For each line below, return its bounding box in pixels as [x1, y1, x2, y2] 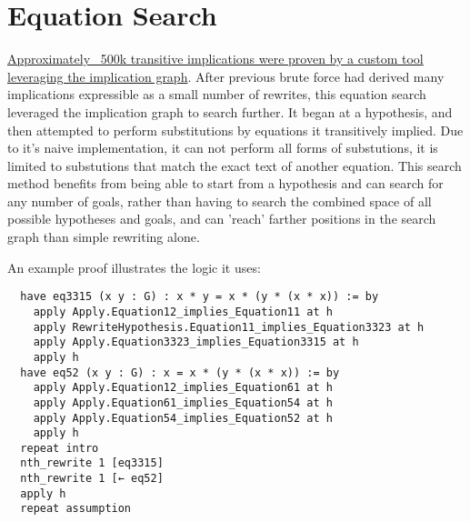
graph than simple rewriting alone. [7, 227, 200, 246]
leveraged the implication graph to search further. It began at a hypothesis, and [7, 102, 453, 121]
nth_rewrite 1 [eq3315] [20, 457, 164, 470]
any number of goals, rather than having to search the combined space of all [7, 191, 432, 210]
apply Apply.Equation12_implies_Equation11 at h [33, 305, 333, 318]
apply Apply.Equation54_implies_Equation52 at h [33, 411, 333, 425]
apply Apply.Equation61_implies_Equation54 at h [33, 396, 333, 409]
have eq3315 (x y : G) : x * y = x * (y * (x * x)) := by [20, 290, 379, 304]
